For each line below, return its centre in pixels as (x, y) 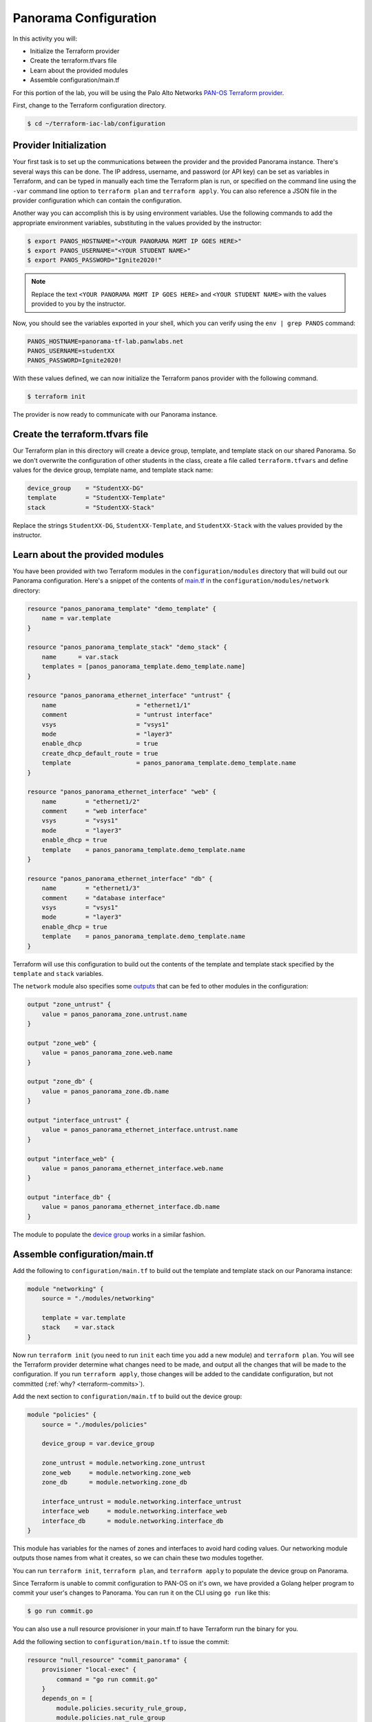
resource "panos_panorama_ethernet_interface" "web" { (122, 792)
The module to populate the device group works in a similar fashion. (109, 1234)
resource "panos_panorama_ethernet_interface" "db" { (120, 879)
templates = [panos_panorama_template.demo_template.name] (144, 667)
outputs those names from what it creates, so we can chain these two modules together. (138, 1558)
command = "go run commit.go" (107, 1679)
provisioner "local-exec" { (89, 1670)
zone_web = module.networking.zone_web (116, 1473)
